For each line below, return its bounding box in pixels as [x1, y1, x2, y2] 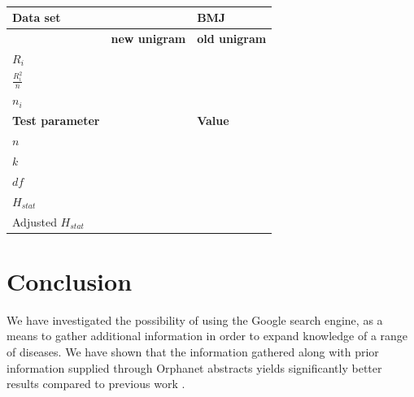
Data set [12, 9, 61, 25]
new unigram [111, 29, 186, 46]
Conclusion [7, 264, 133, 297]
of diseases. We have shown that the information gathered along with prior [7, 343, 379, 360]
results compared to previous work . [7, 375, 185, 392]
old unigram [197, 29, 267, 46]
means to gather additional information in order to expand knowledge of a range [7, 327, 408, 344]
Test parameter [12, 112, 100, 129]
